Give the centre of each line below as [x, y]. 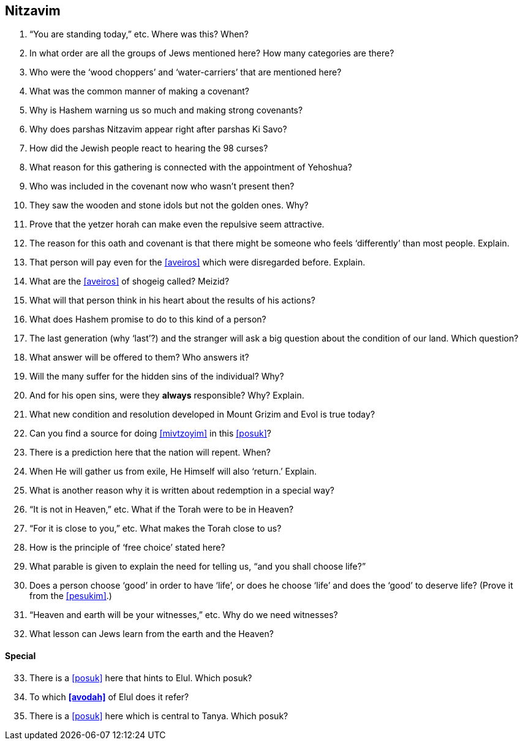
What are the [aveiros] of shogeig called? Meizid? [130, 281]
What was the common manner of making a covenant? [139, 91]
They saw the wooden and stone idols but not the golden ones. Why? [169, 205]
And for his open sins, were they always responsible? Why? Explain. [167, 395]
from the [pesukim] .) [71, 596]
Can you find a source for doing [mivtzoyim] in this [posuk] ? [150, 434]
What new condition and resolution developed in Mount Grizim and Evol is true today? [202, 415]
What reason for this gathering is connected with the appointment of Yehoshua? [191, 167]
